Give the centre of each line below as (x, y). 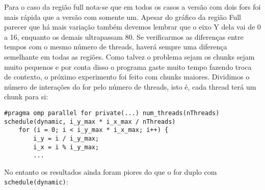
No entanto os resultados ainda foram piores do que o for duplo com (111, 171)
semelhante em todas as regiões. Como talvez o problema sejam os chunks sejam (129, 56)
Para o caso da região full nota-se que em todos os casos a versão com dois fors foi (132, 7)
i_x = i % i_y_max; (66, 147)
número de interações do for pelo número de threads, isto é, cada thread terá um (130, 86)
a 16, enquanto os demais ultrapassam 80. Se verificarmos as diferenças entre (124, 36)
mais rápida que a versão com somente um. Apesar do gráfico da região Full (123, 17)
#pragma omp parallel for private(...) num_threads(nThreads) (112, 113)
